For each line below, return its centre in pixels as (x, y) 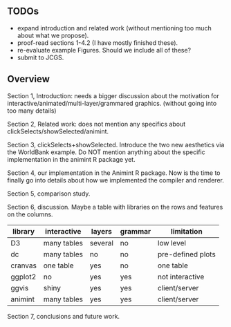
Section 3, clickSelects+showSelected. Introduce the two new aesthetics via (116, 144)
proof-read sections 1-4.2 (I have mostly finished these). (98, 43)
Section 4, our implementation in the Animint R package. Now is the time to (114, 173)
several (102, 243)
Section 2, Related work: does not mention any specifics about (96, 124)
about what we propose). (53, 35)
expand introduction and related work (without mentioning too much (114, 28)
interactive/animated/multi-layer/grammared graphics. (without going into (112, 103)
